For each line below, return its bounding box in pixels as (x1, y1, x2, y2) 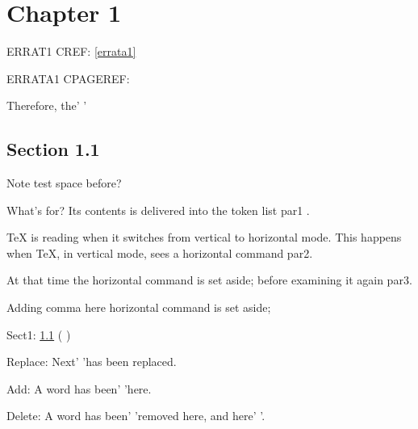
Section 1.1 (6, 137, 100, 162)
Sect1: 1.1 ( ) (6, 326, 71, 343)
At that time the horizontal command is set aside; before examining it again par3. (6, 271, 412, 288)
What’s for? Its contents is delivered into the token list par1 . (6, 201, 310, 218)
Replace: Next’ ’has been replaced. (6, 353, 177, 370)
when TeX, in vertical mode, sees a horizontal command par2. (6, 244, 313, 261)
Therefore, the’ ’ (6, 97, 87, 114)
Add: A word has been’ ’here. (6, 380, 152, 397)
